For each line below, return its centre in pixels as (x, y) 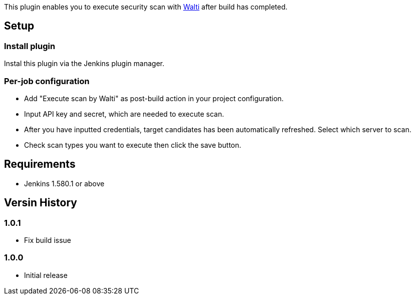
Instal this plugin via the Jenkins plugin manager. (84, 64)
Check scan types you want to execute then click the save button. (133, 145)
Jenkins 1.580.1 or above (64, 183)
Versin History (41, 203)
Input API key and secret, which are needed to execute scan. (124, 114)
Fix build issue (48, 240)
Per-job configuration (47, 81)
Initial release (46, 275)
